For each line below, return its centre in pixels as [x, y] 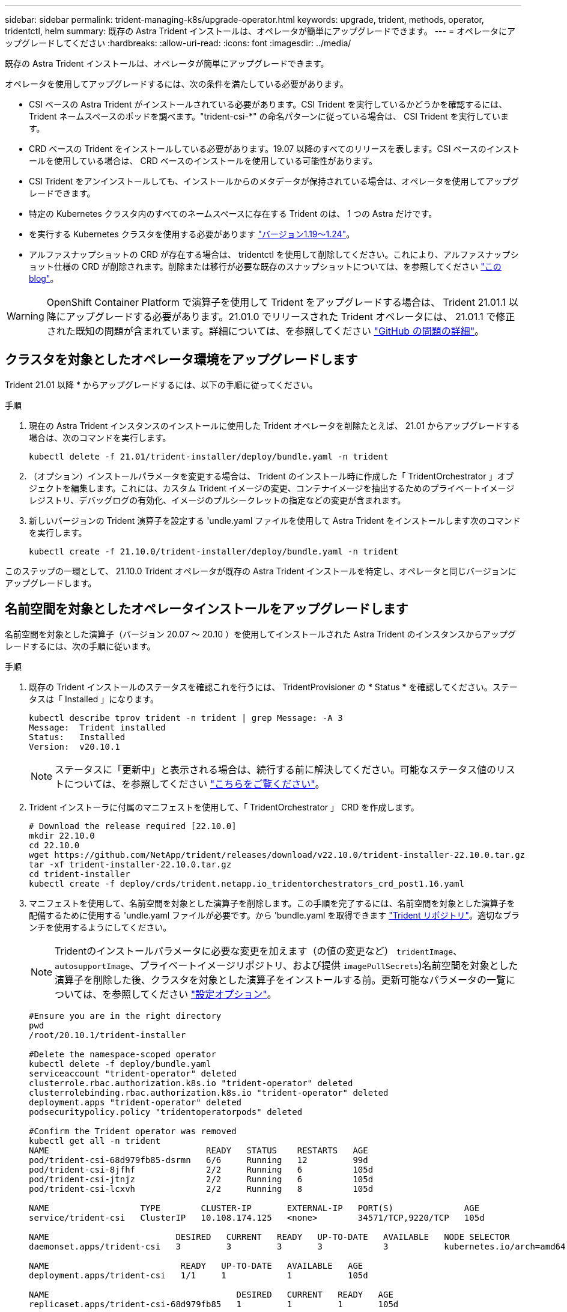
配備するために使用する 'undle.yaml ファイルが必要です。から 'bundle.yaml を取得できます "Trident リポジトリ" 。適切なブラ [274, 915]
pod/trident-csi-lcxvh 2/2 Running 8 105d [201, 1189]
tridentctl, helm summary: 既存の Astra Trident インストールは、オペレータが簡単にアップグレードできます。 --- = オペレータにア [260, 31]
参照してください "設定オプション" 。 [194, 994]
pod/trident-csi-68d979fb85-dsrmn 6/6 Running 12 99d [199, 1160]
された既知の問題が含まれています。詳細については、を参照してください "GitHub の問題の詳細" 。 [265, 331]
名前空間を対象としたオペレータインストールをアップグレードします [207, 609]
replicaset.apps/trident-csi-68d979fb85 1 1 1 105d [214, 1304]
